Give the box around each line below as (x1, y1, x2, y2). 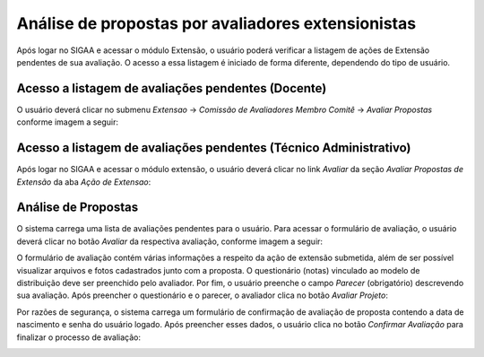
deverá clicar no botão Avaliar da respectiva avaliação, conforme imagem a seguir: (16, 236, 323, 247)
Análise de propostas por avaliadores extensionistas (16, 13, 417, 33)
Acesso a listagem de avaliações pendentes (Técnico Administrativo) (16, 140, 411, 156)
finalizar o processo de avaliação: (16, 332, 141, 343)
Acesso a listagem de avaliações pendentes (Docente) (16, 81, 327, 96)
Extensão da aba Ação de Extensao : (16, 176, 151, 187)
